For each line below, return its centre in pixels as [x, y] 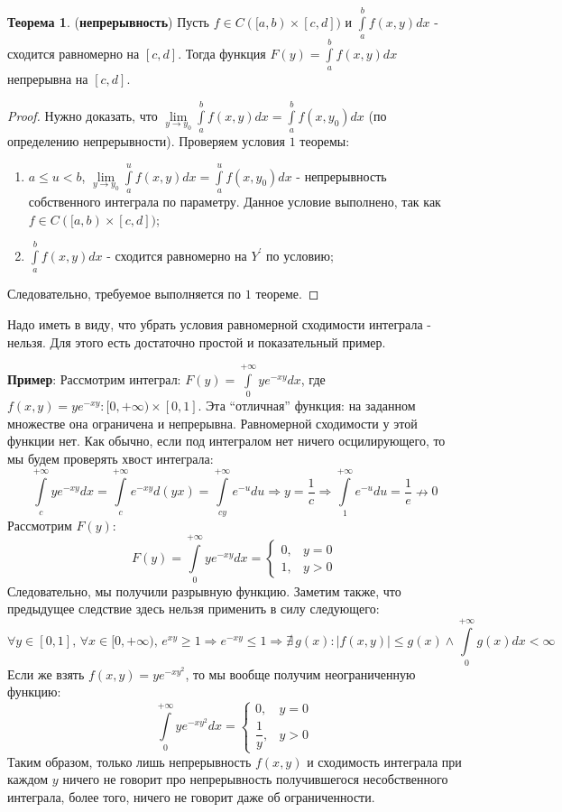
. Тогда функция [222, 53]
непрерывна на [48, 79]
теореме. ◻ [287, 294]
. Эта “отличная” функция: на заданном [307, 406]
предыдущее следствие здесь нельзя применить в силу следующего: [193, 609]
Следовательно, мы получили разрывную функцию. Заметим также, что [204, 591]
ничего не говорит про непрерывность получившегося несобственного [255, 779]
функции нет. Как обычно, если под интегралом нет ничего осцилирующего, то [226, 441]
